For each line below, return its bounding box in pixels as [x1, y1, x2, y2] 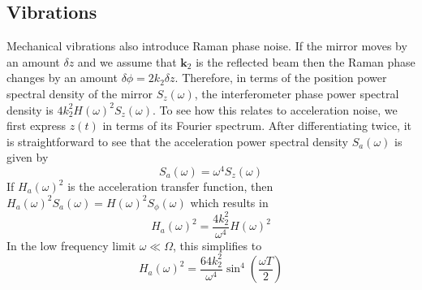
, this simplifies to [173, 236, 262, 253]
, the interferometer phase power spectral [194, 84, 399, 102]
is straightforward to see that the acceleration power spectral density [6, 132, 348, 149]
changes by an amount [6, 69, 118, 86]
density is [6, 101, 54, 118]
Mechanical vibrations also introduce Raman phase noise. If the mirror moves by [6, 37, 407, 54]
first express [6, 117, 67, 134]
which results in [190, 193, 269, 210]
